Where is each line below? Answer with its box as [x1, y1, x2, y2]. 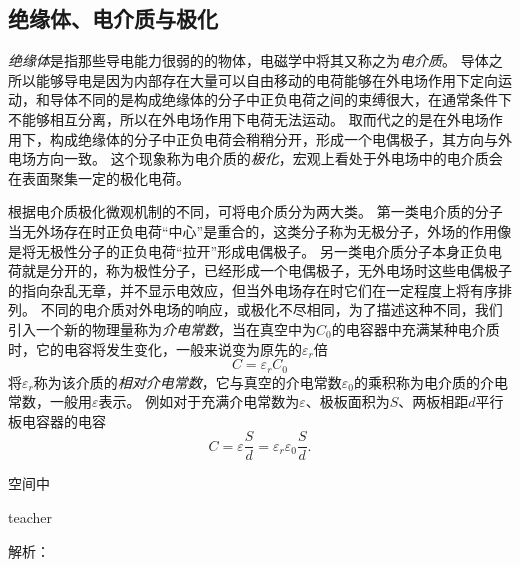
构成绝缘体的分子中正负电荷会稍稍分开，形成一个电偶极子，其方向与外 [49, 128, 512, 149]
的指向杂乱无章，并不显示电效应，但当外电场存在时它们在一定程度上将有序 [8, 279, 498, 300]
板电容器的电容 [8, 410, 106, 431]
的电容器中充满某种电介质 [331, 318, 500, 339]
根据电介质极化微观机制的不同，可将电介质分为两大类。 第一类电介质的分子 [8, 201, 503, 222]
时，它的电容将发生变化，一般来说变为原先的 [8, 338, 302, 359]
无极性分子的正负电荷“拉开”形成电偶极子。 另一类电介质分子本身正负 [35, 240, 488, 261]
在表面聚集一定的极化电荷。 [8, 167, 190, 188]
